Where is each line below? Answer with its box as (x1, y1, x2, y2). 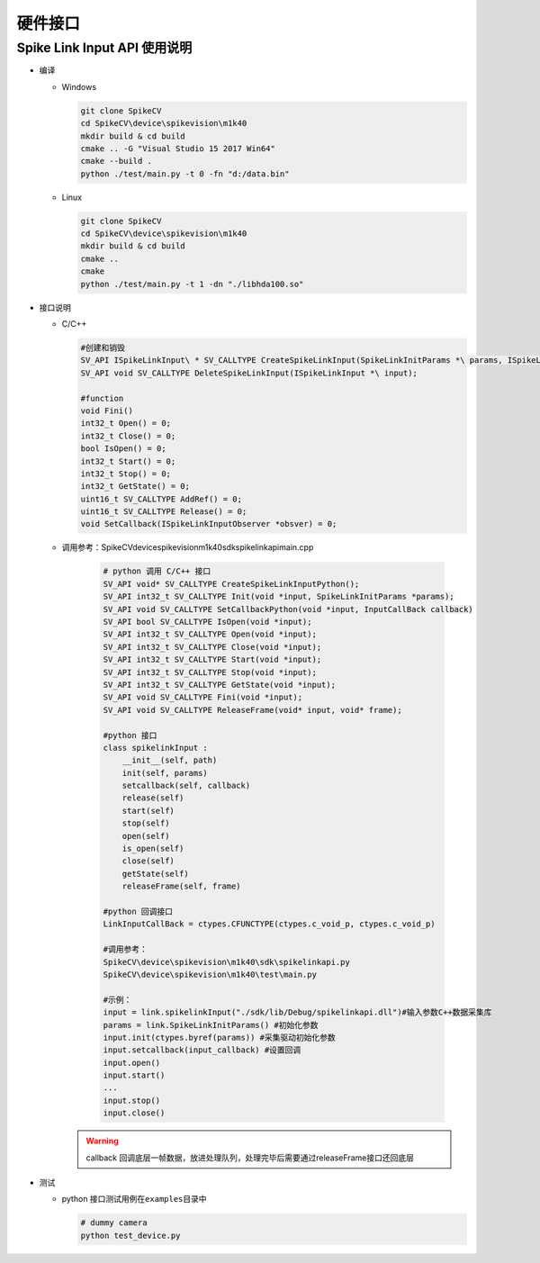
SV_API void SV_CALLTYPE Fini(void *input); (103, 692, 303, 702)
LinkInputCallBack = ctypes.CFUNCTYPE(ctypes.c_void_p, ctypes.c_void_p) (103, 919, 436, 929)
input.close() (103, 1108, 166, 1118)
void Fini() (80, 405, 134, 416)
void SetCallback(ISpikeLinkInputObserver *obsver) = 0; (80, 519, 337, 529)
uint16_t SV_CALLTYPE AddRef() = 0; (80, 493, 243, 504)
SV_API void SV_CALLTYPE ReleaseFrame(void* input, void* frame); (103, 705, 402, 715)
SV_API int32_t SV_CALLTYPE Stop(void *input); (103, 667, 317, 677)
